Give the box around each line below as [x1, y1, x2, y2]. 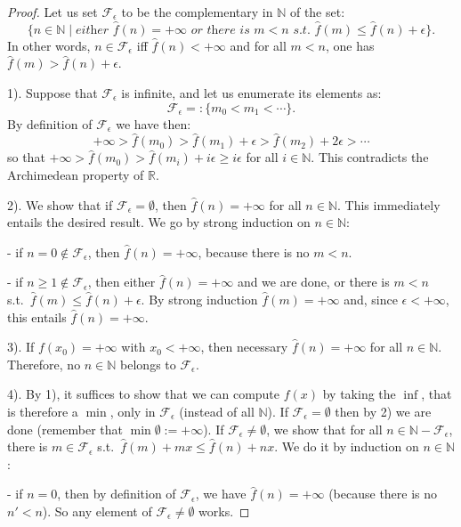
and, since [344, 289, 398, 308]
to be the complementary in [121, 3, 273, 20]
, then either [87, 272, 156, 291]
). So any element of [42, 501, 152, 520]
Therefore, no [7, 354, 81, 373]
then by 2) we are [335, 401, 432, 420]
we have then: [116, 114, 191, 133]
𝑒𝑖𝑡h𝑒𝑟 [76, 23, 109, 36]
